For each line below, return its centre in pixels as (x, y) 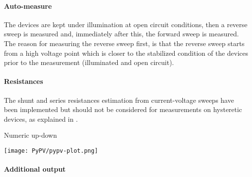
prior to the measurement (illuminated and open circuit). (89, 62)
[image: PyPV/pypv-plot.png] (51, 151)
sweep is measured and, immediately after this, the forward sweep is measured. (121, 34)
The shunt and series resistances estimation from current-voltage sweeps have (119, 100)
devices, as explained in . (41, 119)
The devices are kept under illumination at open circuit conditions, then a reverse (126, 24)
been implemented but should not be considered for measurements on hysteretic (123, 109)
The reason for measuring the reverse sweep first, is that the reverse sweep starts (124, 43)
